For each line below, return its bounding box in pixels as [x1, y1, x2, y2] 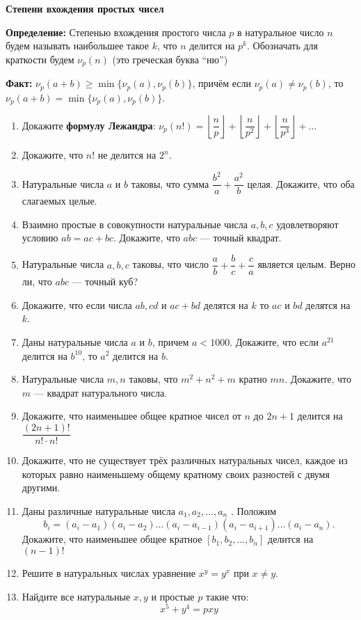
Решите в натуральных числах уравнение [22, 565, 196, 580]
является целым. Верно [257, 257, 356, 271]
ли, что [22, 274, 52, 289]
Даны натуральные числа [22, 334, 128, 349]
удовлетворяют [276, 216, 339, 231]
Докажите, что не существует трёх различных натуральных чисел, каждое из [22, 452, 348, 467]
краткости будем [6, 51, 74, 66]
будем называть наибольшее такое [6, 38, 150, 53]
